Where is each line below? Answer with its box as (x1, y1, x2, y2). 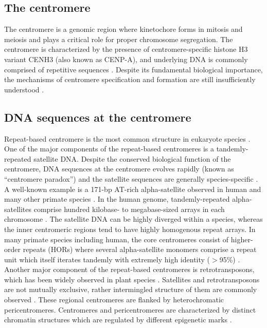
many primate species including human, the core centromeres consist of (4, 234, 229, 244)
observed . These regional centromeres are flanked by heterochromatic (4, 294, 224, 305)
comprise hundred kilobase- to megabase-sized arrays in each (33, 203, 225, 214)
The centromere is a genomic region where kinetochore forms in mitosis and (4, 24, 243, 34)
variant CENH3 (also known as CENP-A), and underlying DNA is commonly (4, 53, 248, 64)
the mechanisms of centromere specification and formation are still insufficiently (4, 74, 256, 85)
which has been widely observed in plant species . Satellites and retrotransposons (4, 274, 260, 284)
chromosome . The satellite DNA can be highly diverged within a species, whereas (4, 214, 263, 224)
